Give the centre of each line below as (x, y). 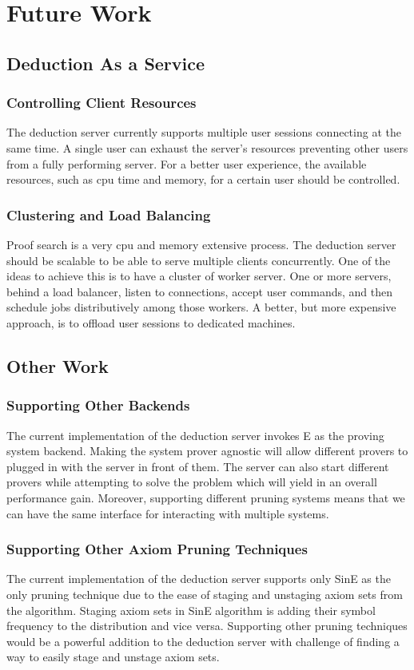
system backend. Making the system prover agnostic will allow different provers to (207, 451)
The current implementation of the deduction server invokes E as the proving (195, 435)
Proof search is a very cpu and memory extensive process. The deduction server (201, 244)
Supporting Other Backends (98, 405)
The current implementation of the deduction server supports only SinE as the (199, 579)
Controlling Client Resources (102, 103)
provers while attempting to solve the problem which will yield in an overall (192, 482)
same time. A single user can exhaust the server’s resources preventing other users (207, 147)
